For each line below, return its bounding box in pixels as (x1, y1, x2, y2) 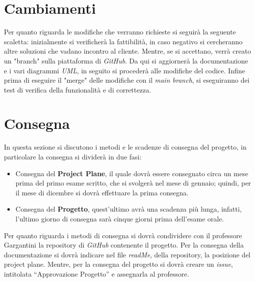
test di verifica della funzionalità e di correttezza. (4, 84, 152, 94)
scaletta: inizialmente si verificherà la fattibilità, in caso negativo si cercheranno (4, 36, 243, 46)
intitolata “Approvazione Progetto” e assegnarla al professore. (4, 268, 189, 279)
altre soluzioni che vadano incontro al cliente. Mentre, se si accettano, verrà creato (4, 46, 251, 56)
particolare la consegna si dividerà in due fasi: (4, 152, 142, 161)
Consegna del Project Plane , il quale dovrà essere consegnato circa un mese (15, 168, 248, 178)
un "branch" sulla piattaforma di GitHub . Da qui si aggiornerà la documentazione (4, 55, 248, 65)
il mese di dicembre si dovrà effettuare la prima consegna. (15, 187, 189, 197)
